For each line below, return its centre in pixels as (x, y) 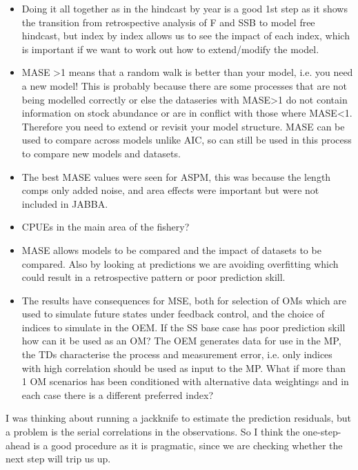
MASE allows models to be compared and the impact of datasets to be (171, 249)
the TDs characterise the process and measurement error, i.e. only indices (177, 354)
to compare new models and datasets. (101, 153)
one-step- (322, 432)
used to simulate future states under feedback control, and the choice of (173, 314)
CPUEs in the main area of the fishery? (106, 227)
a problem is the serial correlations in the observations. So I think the (153, 432)
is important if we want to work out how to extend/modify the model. (170, 49)
